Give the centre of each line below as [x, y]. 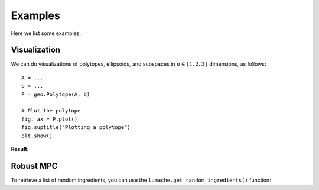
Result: [20, 149]
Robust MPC [34, 166]
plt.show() [37, 136]
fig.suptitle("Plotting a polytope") [76, 128]
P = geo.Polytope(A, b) [56, 94]
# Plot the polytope [51, 111]
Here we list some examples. [46, 33]
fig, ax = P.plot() [50, 119]
